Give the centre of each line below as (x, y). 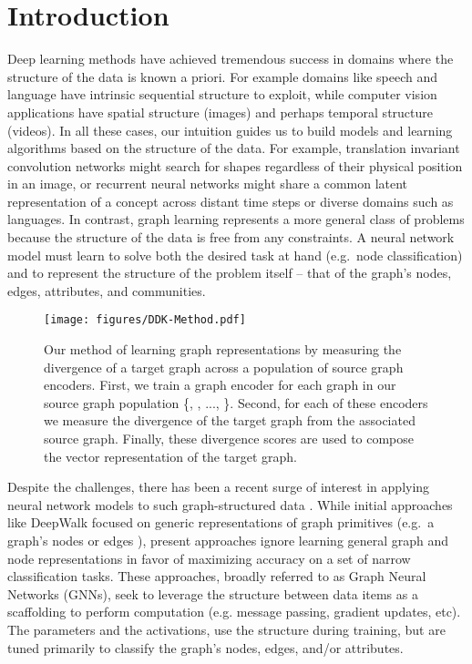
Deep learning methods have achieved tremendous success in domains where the (231, 59)
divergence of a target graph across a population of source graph (224, 367)
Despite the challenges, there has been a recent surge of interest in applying (219, 487)
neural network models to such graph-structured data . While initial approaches (230, 504)
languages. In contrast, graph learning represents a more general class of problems (236, 219)
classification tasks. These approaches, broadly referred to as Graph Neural (217, 576)
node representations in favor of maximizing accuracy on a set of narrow (209, 558)
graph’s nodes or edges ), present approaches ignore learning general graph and (228, 541)
